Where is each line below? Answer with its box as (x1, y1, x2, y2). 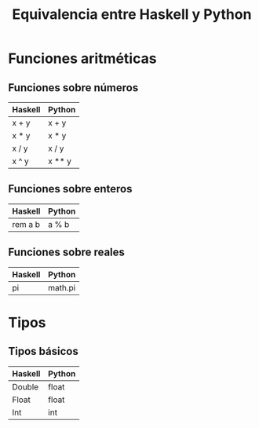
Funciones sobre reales (8, 246, 126, 259)
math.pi (48, 282, 76, 293)
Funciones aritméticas (8, 49, 157, 68)
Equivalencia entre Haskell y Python (12, 5, 252, 24)
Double (12, 381, 39, 392)
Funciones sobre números (8, 81, 139, 94)
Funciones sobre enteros (8, 182, 133, 196)
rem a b (12, 218, 41, 229)
